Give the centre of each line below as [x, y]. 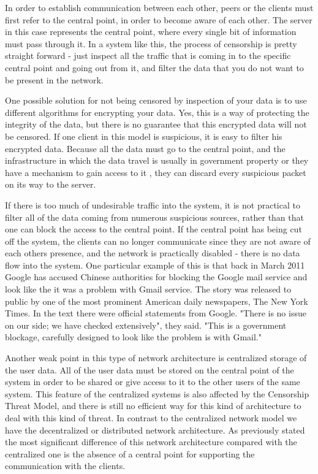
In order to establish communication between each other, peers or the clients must [159, 7]
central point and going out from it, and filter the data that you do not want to [154, 67]
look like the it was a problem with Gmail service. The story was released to [148, 289]
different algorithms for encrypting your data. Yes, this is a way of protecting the [157, 112]
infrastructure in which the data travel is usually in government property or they [157, 160]
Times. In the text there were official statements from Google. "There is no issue [156, 313]
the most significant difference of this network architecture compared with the [151, 442]
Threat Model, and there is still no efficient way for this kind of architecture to [153, 406]
